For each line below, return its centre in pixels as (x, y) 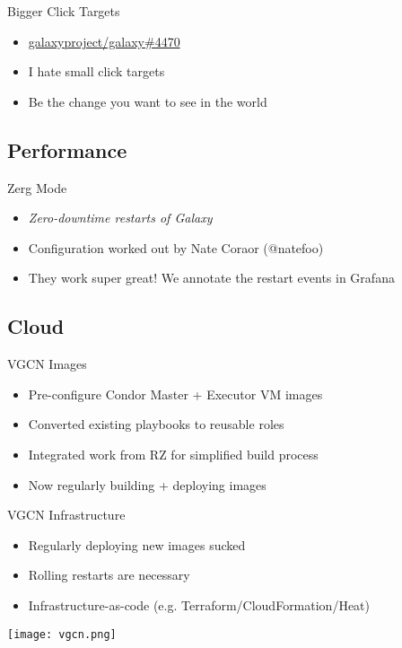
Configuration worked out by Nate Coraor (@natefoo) (176, 247)
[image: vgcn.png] (62, 634)
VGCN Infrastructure (66, 515)
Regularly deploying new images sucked (137, 544)
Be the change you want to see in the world (148, 101)
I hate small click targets (96, 71)
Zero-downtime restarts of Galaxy (120, 218)
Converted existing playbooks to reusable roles (156, 424)
